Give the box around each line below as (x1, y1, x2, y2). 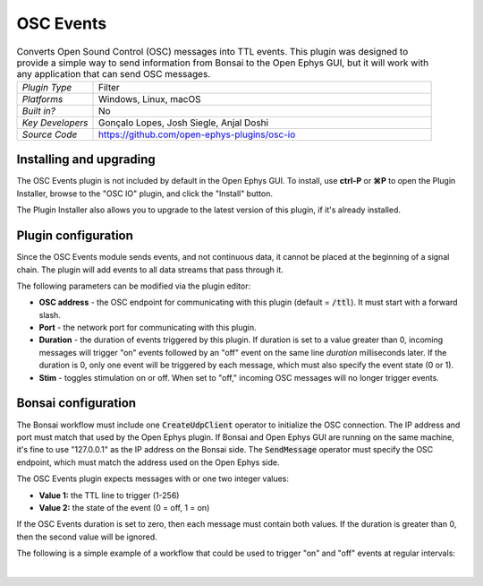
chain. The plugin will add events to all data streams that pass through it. (16, 264, 284, 275)
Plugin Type (21, 81, 72, 93)
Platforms (21, 92, 64, 105)
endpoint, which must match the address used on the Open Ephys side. (16, 457, 280, 468)
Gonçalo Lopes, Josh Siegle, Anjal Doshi (97, 116, 268, 129)
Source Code (21, 128, 78, 141)
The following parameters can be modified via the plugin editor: (16, 280, 250, 291)
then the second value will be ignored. (16, 531, 158, 542)
